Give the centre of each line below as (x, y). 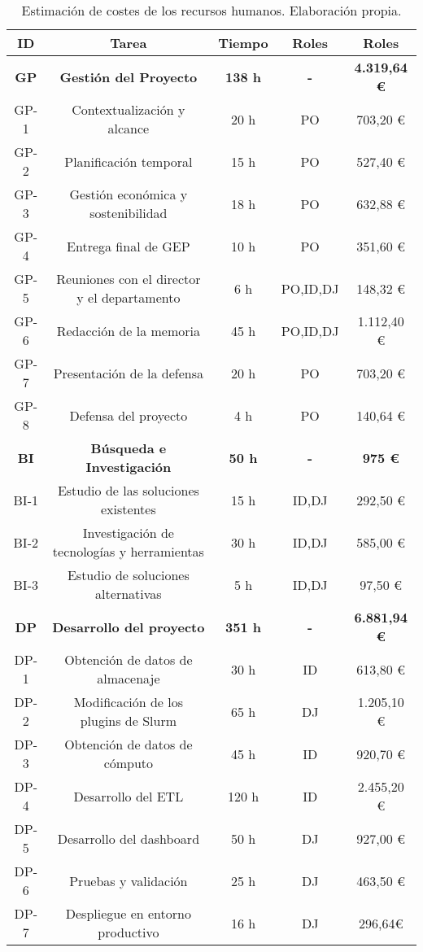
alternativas (129, 594)
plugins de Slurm (129, 721)
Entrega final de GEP (129, 246)
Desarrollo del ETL (129, 796)
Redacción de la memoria (128, 330)
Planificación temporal (129, 161)
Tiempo (243, 43)
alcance (129, 128)
